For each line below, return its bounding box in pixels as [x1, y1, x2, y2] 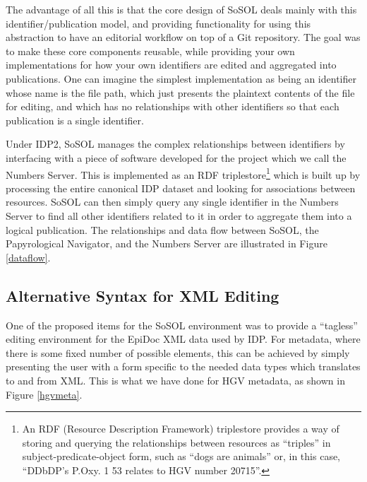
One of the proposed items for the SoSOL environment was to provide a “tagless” [6, 317, 358, 332]
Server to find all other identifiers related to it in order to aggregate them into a [6, 208, 352, 223]
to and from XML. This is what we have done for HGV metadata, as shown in [6, 372, 345, 387]
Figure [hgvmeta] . [6, 387, 83, 401]
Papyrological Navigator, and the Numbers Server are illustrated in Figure [6, 236, 327, 251]
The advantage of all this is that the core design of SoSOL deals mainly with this [6, 2, 357, 16]
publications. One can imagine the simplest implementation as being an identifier [6, 71, 356, 86]
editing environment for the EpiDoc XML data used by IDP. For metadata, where [6, 331, 361, 346]
